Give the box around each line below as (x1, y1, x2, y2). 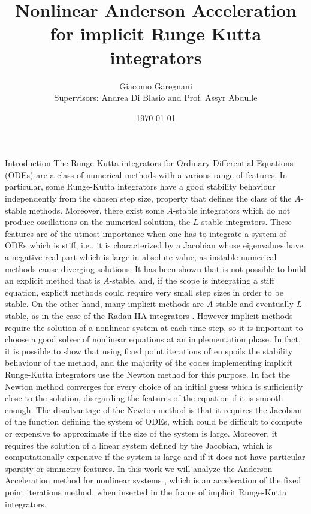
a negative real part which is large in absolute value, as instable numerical (5, 251, 277, 263)
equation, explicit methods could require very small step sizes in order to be (5, 285, 283, 298)
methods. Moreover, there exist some (29, 203, 164, 216)
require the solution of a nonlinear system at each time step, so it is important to (5, 321, 303, 333)
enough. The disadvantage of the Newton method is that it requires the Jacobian (5, 403, 302, 416)
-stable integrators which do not (173, 203, 291, 216)
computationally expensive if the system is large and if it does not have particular (5, 450, 306, 463)
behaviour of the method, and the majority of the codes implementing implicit (5, 356, 293, 369)
